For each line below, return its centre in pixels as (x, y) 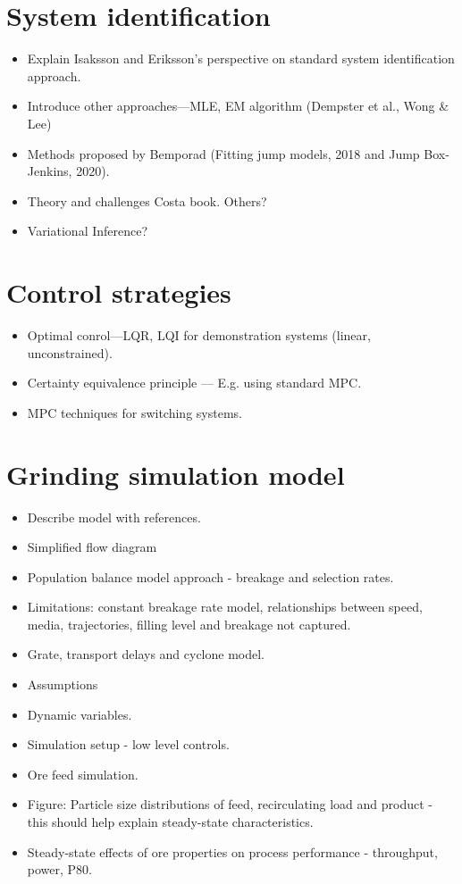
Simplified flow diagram (92, 547)
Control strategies (119, 292)
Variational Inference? (88, 231)
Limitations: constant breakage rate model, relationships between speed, (225, 607)
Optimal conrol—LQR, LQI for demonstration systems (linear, (199, 335)
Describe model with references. (114, 517)
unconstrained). (70, 352)
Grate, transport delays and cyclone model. (146, 654)
